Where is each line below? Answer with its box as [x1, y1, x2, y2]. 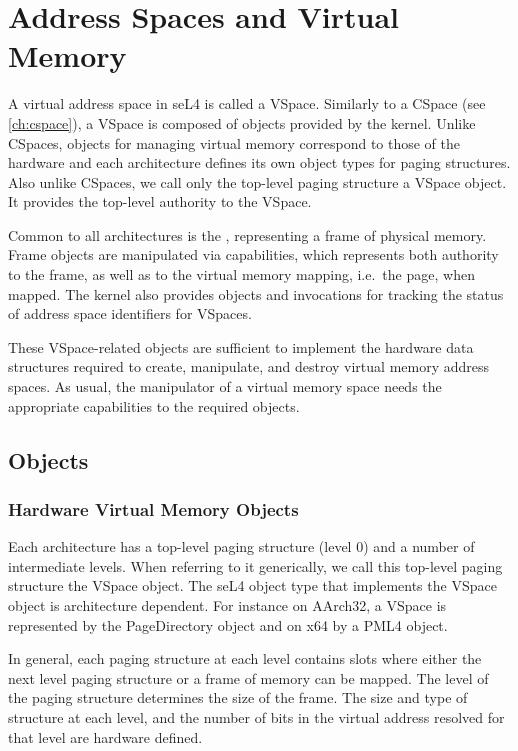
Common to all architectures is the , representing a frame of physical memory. [8, 224, 487, 245]
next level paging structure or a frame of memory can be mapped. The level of [8, 667, 489, 688]
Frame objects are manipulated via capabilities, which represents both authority [8, 244, 499, 265]
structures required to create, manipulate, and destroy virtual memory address [8, 356, 490, 377]
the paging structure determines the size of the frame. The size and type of [8, 687, 468, 708]
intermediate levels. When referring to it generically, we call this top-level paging [8, 555, 503, 576]
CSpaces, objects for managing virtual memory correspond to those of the [8, 132, 461, 153]
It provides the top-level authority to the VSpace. [8, 191, 312, 212]
